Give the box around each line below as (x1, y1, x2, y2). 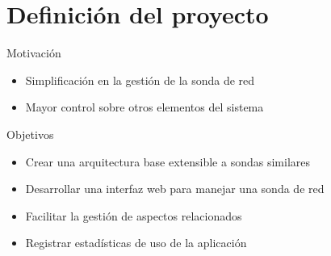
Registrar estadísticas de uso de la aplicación (25, 234, 247, 251)
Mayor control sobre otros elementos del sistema (25, 99, 264, 115)
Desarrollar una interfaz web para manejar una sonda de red (25, 180, 325, 197)
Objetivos (6, 125, 54, 142)
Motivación (6, 44, 61, 61)
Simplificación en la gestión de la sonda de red (25, 71, 255, 88)
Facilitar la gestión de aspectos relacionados (25, 207, 242, 224)
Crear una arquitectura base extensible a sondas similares (25, 153, 310, 170)
